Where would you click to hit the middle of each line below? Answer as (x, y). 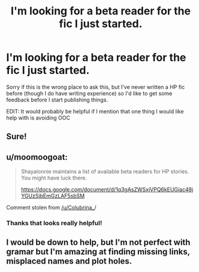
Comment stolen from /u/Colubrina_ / (52, 208)
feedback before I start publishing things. (57, 100)
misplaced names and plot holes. (69, 261)
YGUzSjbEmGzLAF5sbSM (53, 196)
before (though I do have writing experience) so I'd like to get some (89, 93)
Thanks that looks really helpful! (54, 223)
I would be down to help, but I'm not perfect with (98, 242)
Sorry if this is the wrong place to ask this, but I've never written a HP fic (96, 87)
